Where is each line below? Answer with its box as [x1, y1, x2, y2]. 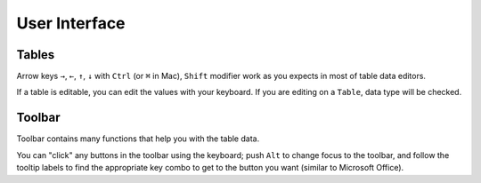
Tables [16, 47, 55, 62]
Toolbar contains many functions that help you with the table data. [16, 133, 260, 144]
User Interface [16, 13, 126, 33]
